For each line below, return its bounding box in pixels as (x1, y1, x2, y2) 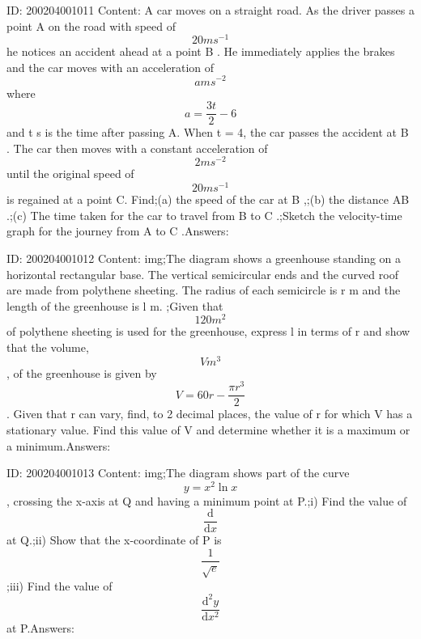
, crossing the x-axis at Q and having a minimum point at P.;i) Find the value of (6, 492, 407, 509)
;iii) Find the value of (6, 577, 113, 594)
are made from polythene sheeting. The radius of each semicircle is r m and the (6, 281, 401, 298)
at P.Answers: (6, 620, 74, 637)
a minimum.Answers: (6, 437, 111, 454)
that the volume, (6, 338, 89, 355)
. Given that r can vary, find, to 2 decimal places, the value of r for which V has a (6, 405, 413, 422)
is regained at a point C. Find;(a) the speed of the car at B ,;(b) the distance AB (6, 191, 410, 208)
